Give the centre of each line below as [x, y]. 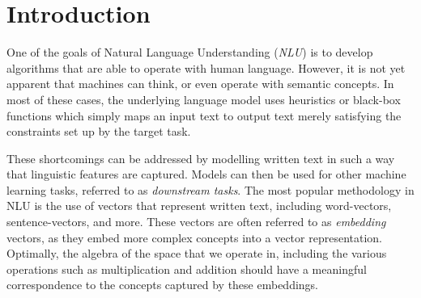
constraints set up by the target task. [99, 131]
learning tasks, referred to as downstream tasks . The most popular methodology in [210, 189]
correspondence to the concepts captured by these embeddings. [163, 285]
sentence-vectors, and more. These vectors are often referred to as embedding [196, 222]
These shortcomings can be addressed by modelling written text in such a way [201, 158]
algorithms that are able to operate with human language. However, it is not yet [206, 67]
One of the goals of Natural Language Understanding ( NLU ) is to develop [190, 52]
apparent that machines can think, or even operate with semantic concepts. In [200, 84]
